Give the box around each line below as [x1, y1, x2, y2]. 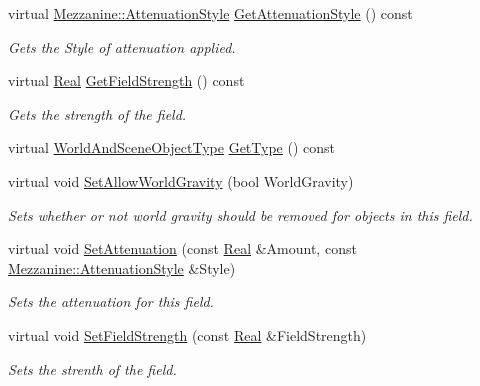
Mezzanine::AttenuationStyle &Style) [8, 257, 236, 278]
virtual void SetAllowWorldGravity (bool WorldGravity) [8, 170, 354, 191]
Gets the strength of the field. [8, 103, 187, 124]
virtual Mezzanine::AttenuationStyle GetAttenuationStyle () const [8, 3, 413, 23]
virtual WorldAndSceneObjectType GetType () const [8, 137, 335, 158]
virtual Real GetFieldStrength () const [8, 70, 245, 91]
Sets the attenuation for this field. [8, 291, 214, 312]
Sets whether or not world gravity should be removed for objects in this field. [8, 204, 473, 225]
